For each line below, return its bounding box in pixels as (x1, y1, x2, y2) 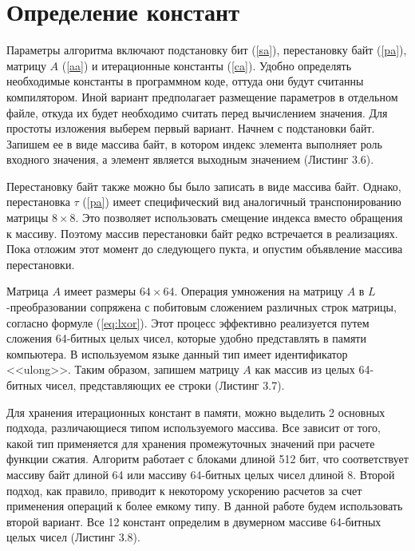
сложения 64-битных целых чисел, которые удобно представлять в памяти (6, 330, 366, 347)
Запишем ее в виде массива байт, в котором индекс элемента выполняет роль (6, 135, 382, 152)
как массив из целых (255, 361, 355, 378)
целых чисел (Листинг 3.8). (6, 529, 140, 545)
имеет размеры (64, 283, 136, 299)
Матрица (6, 283, 49, 299)
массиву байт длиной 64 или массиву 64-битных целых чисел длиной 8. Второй (6, 466, 395, 482)
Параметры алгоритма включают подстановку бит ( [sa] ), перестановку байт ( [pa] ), (6, 42, 407, 58)
